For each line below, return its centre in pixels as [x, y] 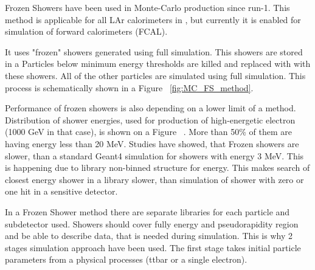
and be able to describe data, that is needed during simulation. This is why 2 [149, 236]
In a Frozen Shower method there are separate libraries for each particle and [147, 211]
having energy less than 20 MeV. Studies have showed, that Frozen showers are [152, 143]
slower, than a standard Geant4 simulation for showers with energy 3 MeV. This [154, 155]
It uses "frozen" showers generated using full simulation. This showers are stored [154, 51]
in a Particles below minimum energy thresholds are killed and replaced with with [158, 64]
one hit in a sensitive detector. [61, 191]
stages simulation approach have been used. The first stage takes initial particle [153, 247]
